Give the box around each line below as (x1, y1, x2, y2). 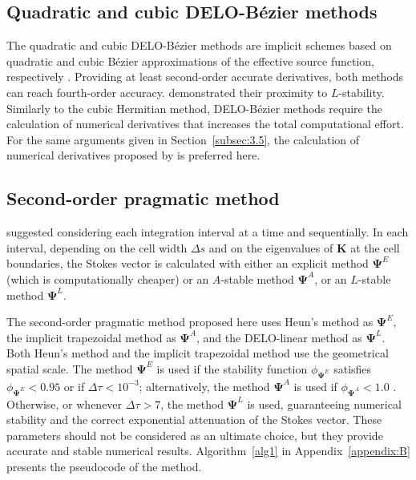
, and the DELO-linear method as (196, 329, 362, 345)
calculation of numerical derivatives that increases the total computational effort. (6, 115, 404, 132)
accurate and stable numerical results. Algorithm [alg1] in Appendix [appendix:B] (6, 442, 410, 459)
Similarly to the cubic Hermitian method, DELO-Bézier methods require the (6, 99, 382, 116)
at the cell (350, 239, 400, 256)
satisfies (333, 360, 372, 377)
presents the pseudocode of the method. (6, 458, 202, 474)
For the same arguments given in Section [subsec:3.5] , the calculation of (6, 131, 360, 147)
